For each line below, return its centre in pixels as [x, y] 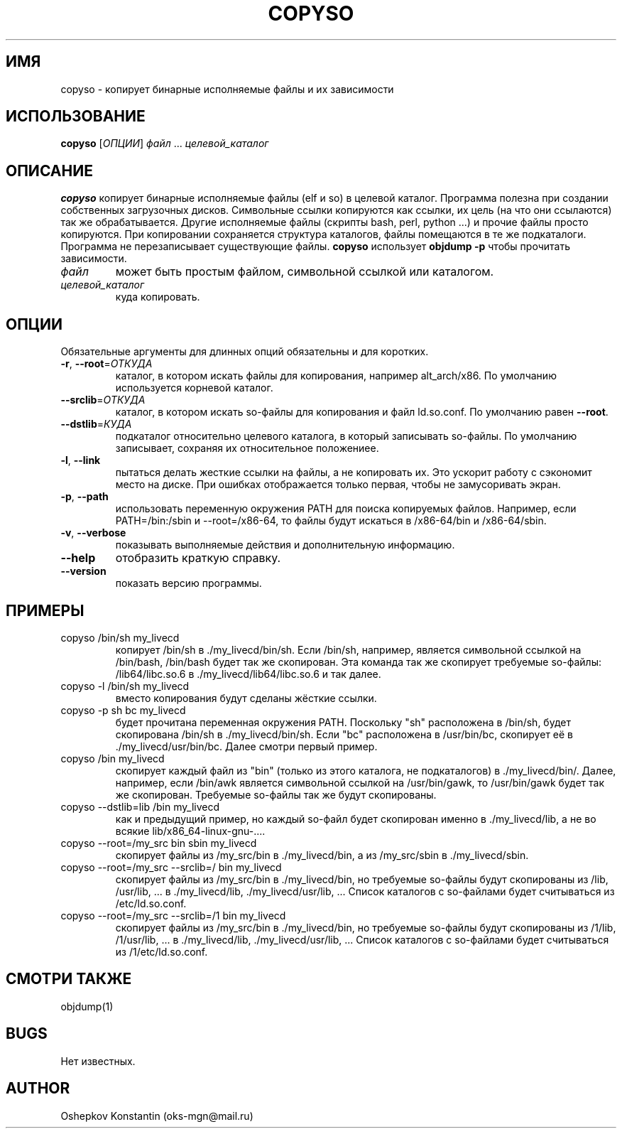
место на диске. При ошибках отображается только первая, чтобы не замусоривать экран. [338, 485]
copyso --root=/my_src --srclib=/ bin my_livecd [171, 867]
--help [78, 558]
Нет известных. [98, 1061]
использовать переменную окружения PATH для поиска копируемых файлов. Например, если [346, 509]
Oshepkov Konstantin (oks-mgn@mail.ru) [157, 1116]
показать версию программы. [189, 583]
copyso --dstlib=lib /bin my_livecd [140, 806]
